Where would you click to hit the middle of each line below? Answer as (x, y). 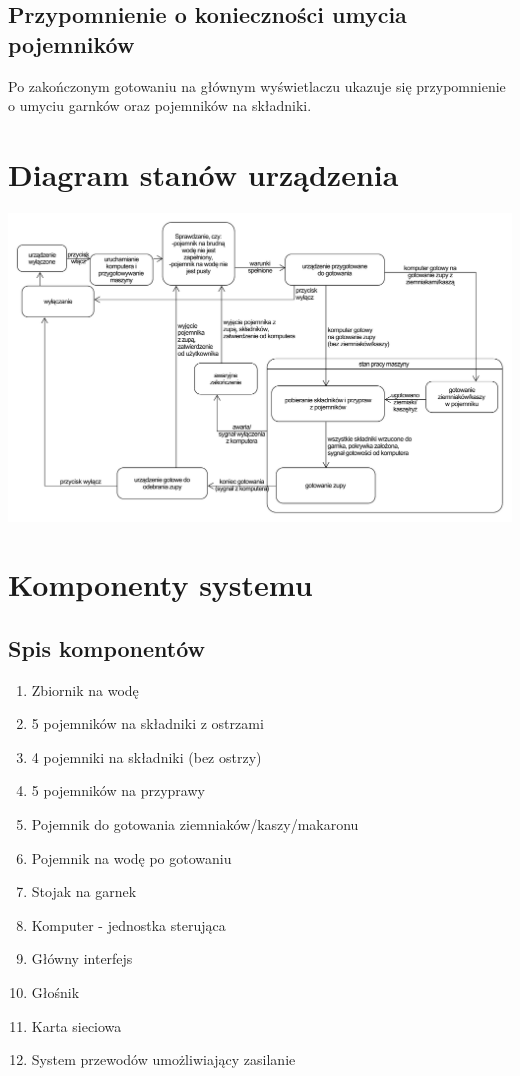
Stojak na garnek (84, 891)
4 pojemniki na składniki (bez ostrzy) (146, 756)
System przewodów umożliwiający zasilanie (163, 1059)
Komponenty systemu (160, 584)
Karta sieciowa (76, 1025)
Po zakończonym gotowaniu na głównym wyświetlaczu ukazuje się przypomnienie (257, 85)
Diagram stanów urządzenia (203, 173)
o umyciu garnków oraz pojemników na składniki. (160, 105)
